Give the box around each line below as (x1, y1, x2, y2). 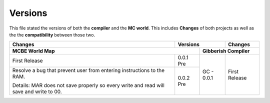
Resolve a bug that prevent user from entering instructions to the (12, 67, 165, 74)
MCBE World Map (12, 47, 55, 54)
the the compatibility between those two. (9, 31, 95, 37)
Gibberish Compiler (202, 47, 250, 54)
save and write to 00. (12, 88, 62, 95)
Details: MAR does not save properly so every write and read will (12, 82, 164, 89)
